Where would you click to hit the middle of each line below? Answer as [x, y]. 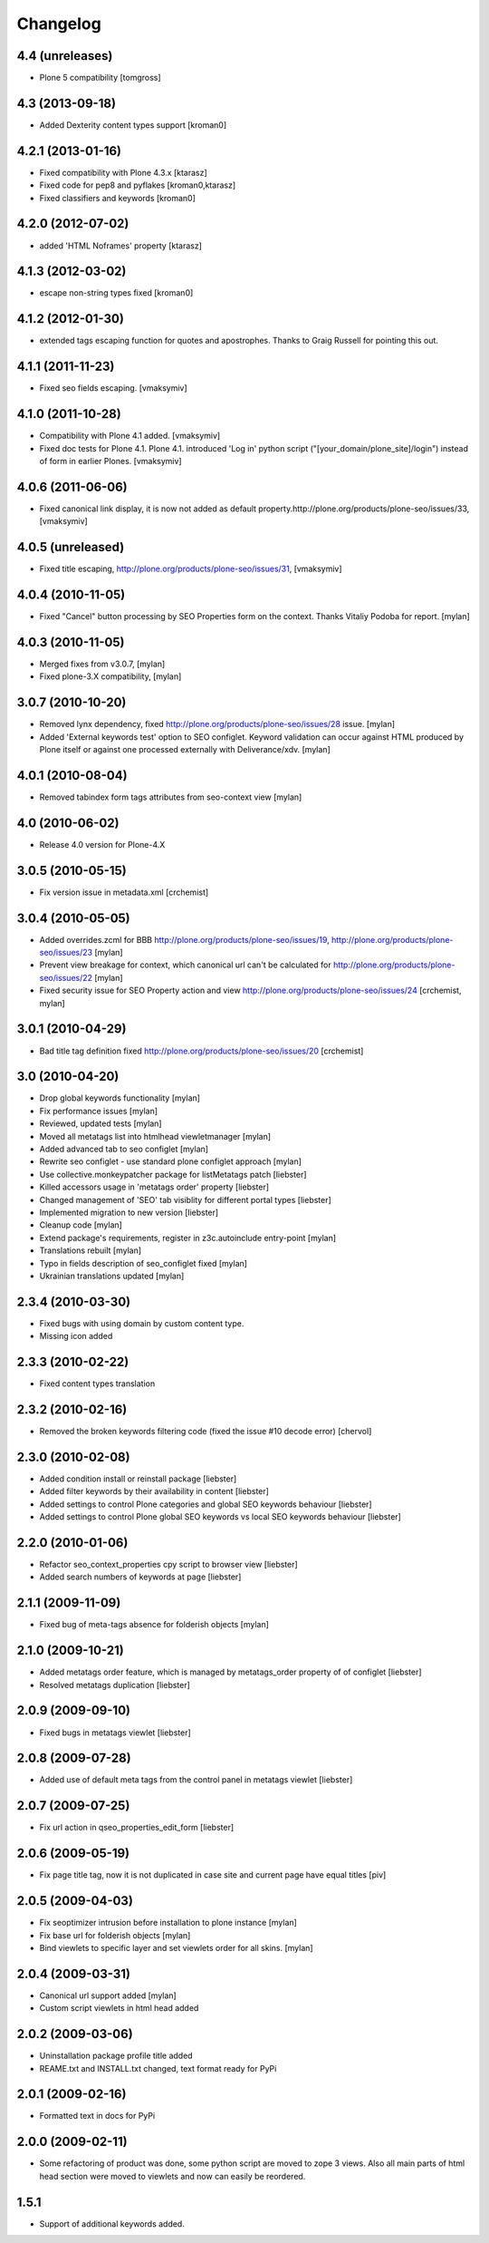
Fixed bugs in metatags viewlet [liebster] [115, 1733]
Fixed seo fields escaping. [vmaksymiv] [113, 388]
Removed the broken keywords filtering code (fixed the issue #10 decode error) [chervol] [206, 1432]
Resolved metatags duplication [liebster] [115, 1685]
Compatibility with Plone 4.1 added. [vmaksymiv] [130, 436]
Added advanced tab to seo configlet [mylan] [124, 1149]
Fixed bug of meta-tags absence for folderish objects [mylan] [154, 1625]
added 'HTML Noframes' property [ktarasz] [121, 246]
